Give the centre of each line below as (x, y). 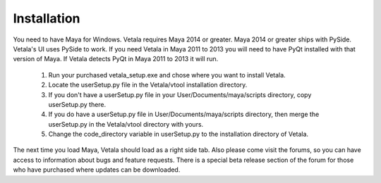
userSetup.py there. (77, 104)
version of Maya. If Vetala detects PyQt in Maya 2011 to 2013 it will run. (116, 59)
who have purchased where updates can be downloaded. (97, 170)
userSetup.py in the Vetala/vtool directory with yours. (126, 124)
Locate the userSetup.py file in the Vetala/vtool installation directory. (148, 85)
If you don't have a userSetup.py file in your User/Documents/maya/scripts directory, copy (180, 94)
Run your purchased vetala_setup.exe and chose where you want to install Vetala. (167, 75)
